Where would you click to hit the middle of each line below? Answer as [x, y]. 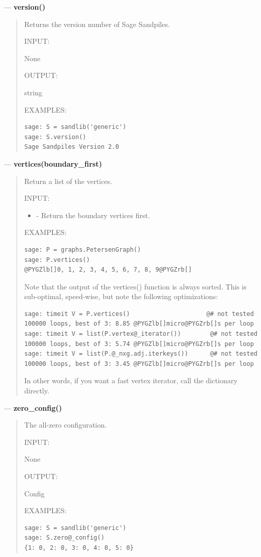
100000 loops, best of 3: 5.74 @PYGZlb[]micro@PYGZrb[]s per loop [139, 344]
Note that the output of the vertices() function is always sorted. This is [135, 286]
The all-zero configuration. [65, 425]
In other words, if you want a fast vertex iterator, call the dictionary [131, 380]
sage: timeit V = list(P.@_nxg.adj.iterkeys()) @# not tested [141, 354]
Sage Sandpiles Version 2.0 [71, 147]
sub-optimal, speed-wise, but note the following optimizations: [121, 296]
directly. [37, 391]
